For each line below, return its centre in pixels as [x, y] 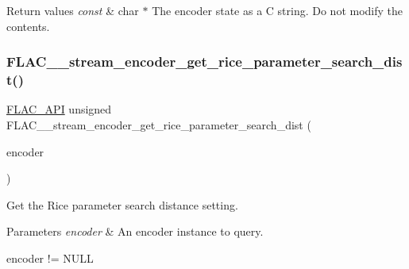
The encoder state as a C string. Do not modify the [278, 10]
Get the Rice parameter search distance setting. [122, 204]
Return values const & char [73, 10]
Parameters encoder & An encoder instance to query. [135, 231]
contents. [28, 26]
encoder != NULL [50, 257]
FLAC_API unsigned [59, 109]
